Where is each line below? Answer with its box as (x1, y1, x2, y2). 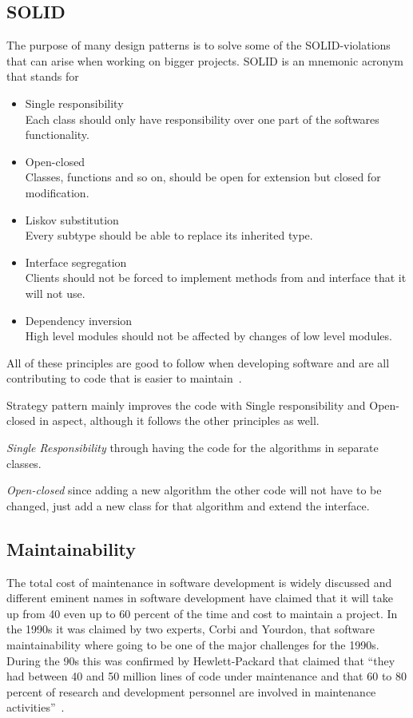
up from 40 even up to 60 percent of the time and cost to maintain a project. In (6, 605, 398, 621)
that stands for (6, 68, 79, 85)
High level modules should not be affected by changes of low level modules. (25, 327, 392, 344)
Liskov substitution (25, 211, 119, 228)
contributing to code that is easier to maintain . (6, 370, 242, 387)
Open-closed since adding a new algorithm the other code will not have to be (6, 482, 382, 498)
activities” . (6, 699, 65, 716)
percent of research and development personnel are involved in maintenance (6, 683, 376, 700)
